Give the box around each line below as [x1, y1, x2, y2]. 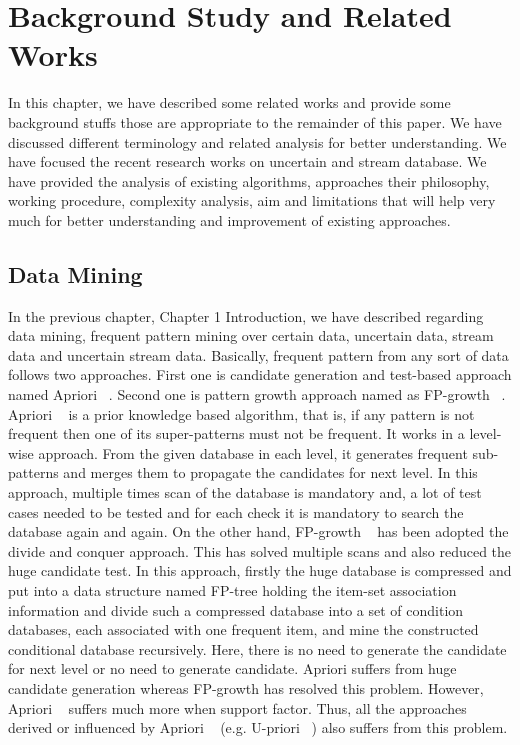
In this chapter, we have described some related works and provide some [8, 92, 451, 113]
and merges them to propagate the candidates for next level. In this [63, 462, 478, 483]
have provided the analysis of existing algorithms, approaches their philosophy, [8, 170, 490, 191]
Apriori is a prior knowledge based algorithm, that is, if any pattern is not [8, 403, 475, 424]
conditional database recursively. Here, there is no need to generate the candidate [8, 638, 507, 659]
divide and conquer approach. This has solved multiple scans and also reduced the [8, 540, 512, 561]
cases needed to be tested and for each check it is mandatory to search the [8, 501, 464, 522]
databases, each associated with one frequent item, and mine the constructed [8, 619, 479, 640]
